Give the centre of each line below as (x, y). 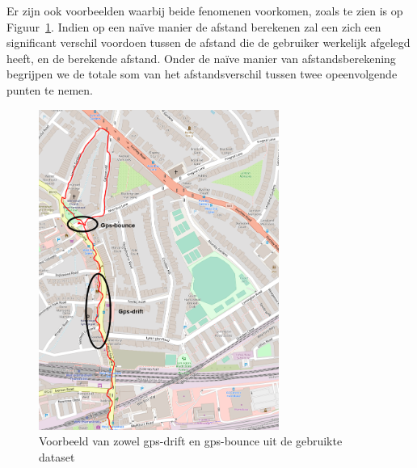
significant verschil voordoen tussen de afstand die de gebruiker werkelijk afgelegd (208, 42)
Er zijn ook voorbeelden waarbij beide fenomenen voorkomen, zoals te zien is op (205, 11)
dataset (57, 456)
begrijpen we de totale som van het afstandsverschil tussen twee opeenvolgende (202, 74)
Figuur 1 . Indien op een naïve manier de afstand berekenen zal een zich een (194, 26)
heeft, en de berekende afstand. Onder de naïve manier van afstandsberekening (201, 58)
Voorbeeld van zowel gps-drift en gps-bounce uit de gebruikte (191, 441)
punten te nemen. (50, 89)
